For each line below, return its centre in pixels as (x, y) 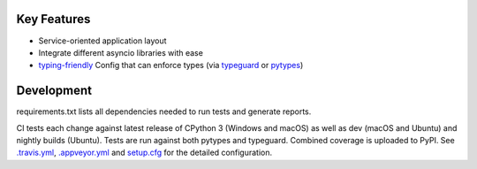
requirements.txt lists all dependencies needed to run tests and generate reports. (164, 111)
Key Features (53, 19)
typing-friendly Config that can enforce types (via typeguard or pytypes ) (171, 65)
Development (54, 91)
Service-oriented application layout (102, 41)
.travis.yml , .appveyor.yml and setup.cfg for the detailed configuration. (144, 153)
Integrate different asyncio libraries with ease (121, 52)
